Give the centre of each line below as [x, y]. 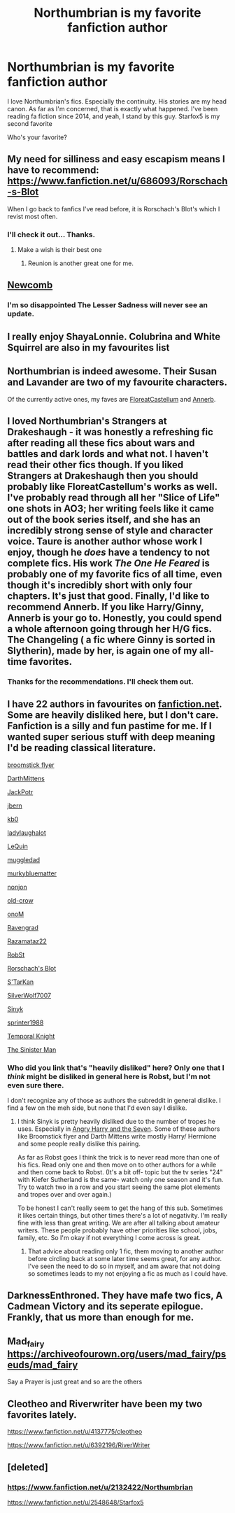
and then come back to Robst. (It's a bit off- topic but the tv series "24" [120, 1172]
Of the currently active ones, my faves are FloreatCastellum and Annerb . [112, 399]
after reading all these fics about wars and [101, 443]
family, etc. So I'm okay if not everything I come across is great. [109, 1237]
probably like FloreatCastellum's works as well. [112, 487]
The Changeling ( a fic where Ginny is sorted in [111, 639]
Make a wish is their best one [59, 250]
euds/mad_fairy [43, 1365]
